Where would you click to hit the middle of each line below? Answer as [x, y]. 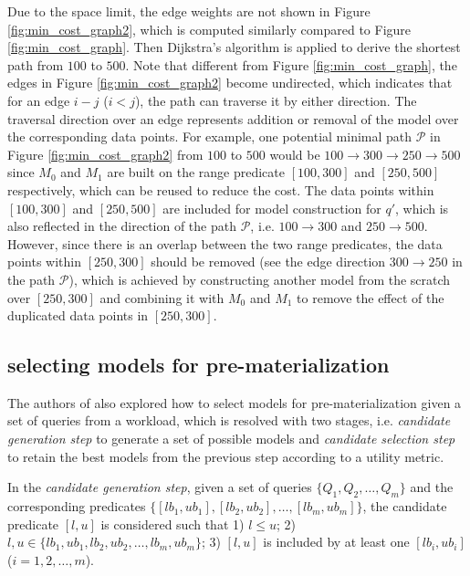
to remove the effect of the [371, 297]
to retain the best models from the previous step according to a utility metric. [226, 456]
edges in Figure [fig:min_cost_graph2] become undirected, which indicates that [230, 83]
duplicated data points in [78, 315]
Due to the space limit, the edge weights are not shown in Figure [189, 11]
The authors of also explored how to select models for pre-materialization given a [235, 402]
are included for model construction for [272, 208]
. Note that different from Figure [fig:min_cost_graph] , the [291, 64]
